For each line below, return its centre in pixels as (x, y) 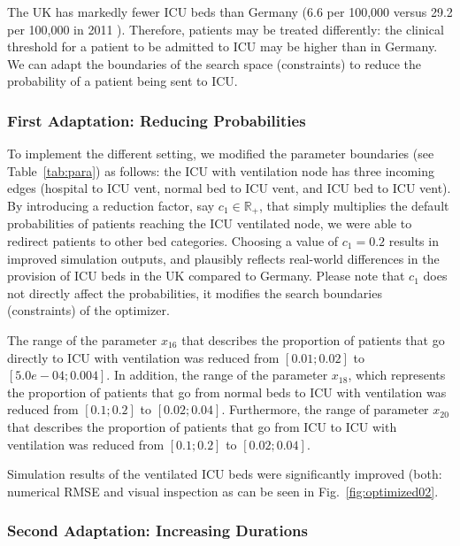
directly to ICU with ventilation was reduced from (143, 357)
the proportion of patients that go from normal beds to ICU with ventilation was (227, 392)
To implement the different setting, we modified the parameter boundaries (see (221, 154)
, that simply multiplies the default (354, 205)
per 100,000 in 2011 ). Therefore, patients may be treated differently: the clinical (226, 29)
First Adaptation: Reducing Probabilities (157, 120)
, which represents (397, 375)
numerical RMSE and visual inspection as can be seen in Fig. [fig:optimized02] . (223, 491)
